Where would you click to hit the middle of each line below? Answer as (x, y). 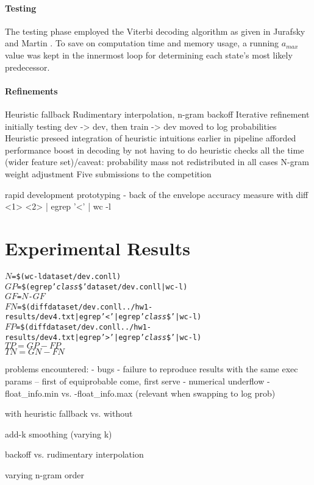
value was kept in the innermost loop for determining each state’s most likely (149, 55)
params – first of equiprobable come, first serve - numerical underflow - (137, 381)
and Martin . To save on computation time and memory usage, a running (142, 43)
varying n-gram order (45, 475)
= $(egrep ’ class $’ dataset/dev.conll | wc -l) (102, 287)
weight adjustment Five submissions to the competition (108, 173)
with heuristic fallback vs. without (69, 413)
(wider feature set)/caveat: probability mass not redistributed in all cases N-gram (157, 162)
